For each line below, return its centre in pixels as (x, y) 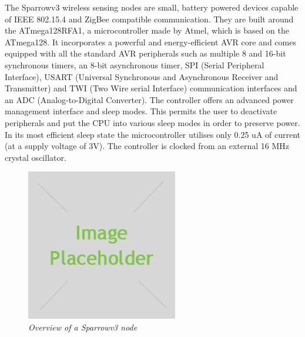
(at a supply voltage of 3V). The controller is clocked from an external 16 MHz (147, 146)
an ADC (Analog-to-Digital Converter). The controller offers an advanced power (149, 99)
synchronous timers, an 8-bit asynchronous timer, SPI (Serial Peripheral (135, 65)
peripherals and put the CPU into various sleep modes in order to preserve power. (152, 122)
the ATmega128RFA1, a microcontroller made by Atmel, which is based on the (147, 30)
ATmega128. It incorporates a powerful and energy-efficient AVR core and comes (150, 42)
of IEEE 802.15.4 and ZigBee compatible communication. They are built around (149, 19)
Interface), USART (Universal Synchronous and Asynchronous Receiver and (142, 76)
